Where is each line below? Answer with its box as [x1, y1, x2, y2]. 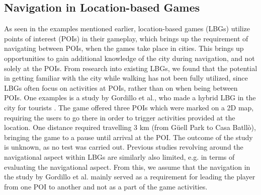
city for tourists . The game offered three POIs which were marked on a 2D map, [4, 102, 254, 112]
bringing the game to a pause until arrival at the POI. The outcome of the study [4, 132, 253, 142]
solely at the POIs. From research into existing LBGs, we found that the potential [4, 62, 257, 73]
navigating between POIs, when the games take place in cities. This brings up [4, 43, 244, 53]
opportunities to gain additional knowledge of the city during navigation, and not [4, 52, 255, 63]
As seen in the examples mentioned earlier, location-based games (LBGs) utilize [4, 23, 250, 34]
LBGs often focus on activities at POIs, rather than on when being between [4, 82, 238, 93]
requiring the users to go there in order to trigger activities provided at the [4, 112, 235, 122]
